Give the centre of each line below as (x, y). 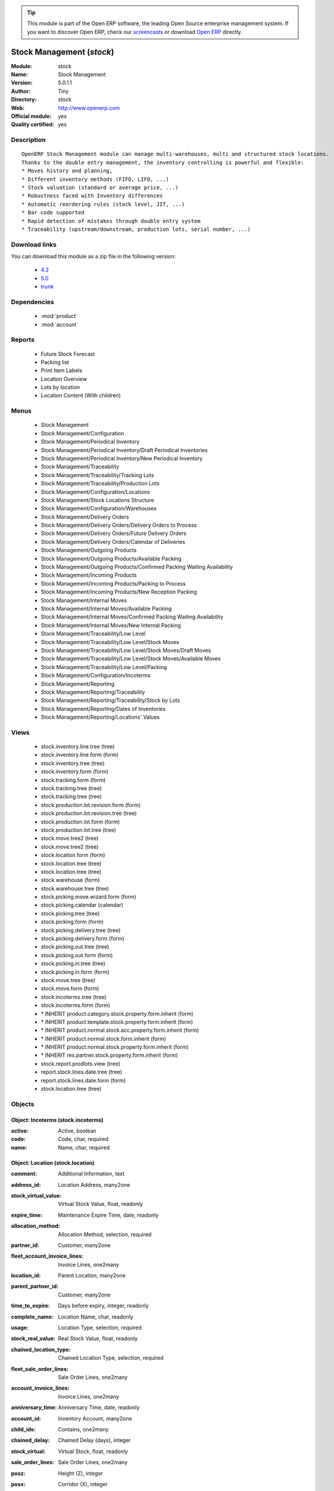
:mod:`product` (59, 316)
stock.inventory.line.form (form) (80, 755)
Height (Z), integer (81, 1473)
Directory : (24, 100)
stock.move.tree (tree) (68, 980)
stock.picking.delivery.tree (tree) (81, 930)
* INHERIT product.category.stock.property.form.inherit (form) (117, 1013)
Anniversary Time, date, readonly (99, 1408)
